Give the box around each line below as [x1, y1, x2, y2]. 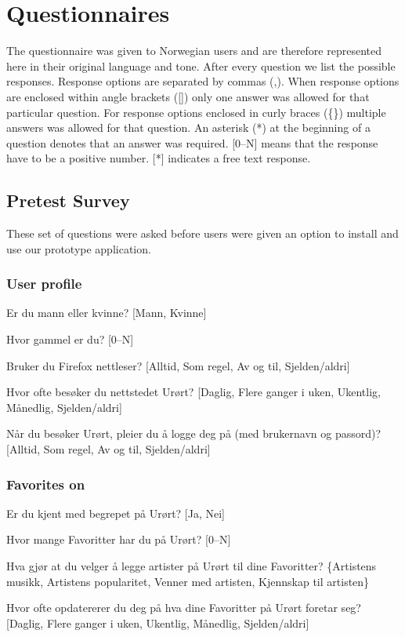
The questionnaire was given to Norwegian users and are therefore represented [6, 42, 381, 59]
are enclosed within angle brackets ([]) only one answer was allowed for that [6, 88, 370, 104]
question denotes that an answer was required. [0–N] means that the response [6, 134, 378, 151]
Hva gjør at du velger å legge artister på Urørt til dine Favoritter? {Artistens [6, 558, 377, 574]
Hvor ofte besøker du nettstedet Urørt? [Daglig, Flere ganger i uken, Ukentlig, [6, 384, 381, 400]
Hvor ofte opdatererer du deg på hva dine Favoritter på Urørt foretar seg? [6, 599, 361, 616]
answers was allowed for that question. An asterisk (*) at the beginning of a [6, 119, 371, 136]
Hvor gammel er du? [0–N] [6, 331, 134, 348]
